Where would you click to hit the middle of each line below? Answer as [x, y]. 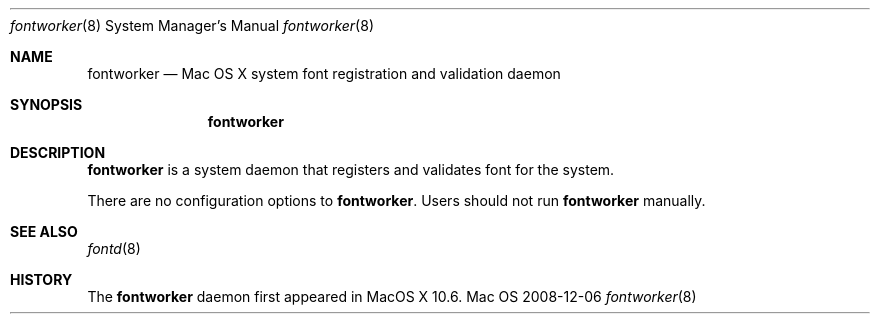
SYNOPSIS [46, 104]
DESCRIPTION [58, 152]
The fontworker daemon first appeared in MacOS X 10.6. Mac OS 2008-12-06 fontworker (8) [392, 296]
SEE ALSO [44, 231]
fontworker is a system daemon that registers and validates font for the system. [351, 169]
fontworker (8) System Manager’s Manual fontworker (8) [192, 25]
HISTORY [41, 279]
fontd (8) [114, 248]
